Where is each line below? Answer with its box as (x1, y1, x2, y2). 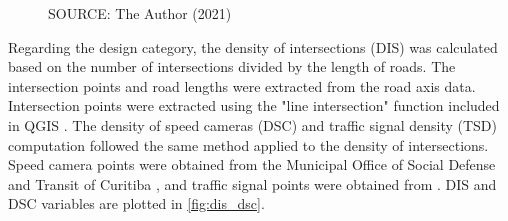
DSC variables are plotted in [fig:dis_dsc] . (8, 193, 265, 214)
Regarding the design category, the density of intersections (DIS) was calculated (8, 36, 498, 57)
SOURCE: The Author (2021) (48, 3, 232, 23)
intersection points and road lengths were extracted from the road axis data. (8, 75, 476, 96)
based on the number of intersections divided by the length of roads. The (8, 56, 456, 77)
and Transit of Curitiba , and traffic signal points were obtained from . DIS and (8, 173, 497, 194)
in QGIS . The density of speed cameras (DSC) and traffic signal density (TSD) (8, 114, 498, 135)
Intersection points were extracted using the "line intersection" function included (8, 95, 500, 116)
